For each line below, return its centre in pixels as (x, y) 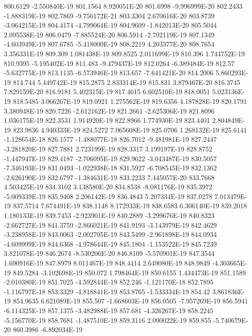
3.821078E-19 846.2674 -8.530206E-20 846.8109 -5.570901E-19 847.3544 (109, 253)
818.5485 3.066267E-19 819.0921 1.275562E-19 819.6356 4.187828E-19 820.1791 (130, 101)
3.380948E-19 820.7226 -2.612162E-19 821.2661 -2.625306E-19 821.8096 (109, 110)
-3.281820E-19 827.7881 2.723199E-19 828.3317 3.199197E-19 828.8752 (108, 148)
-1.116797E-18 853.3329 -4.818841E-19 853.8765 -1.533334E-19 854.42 (107, 291)
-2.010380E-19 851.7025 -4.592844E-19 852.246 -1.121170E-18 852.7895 (109, 282)
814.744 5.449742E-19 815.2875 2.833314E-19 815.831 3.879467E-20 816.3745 (126, 82)
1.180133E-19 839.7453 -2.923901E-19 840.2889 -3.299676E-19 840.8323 (109, 215)
